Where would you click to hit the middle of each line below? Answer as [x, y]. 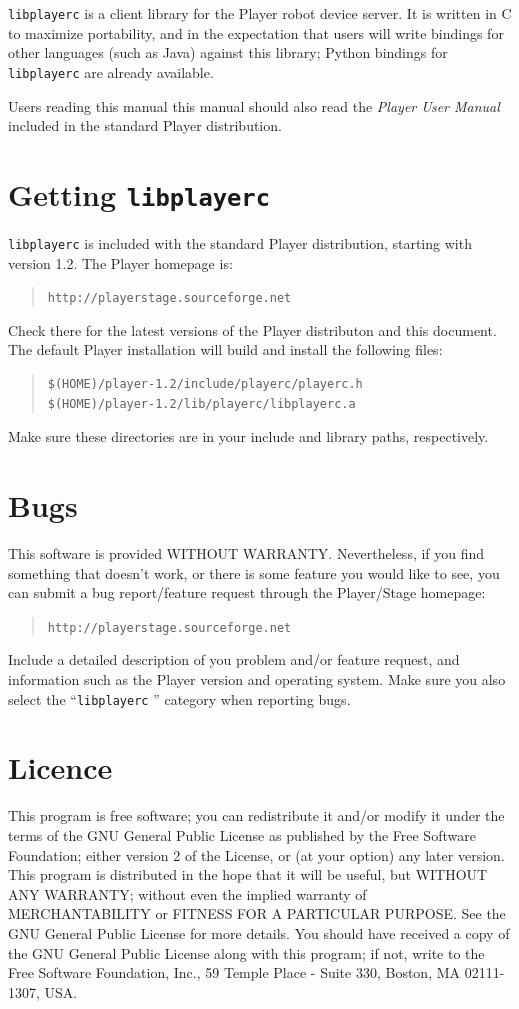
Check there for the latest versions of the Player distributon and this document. [252, 329]
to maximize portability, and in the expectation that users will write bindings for [256, 32]
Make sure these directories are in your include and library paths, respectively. [248, 436]
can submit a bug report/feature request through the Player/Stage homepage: [247, 592]
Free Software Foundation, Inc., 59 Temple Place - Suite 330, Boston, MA [234, 972]
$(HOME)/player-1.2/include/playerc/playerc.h [205, 384]
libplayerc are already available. [111, 71]
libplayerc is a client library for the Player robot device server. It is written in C [260, 13]
